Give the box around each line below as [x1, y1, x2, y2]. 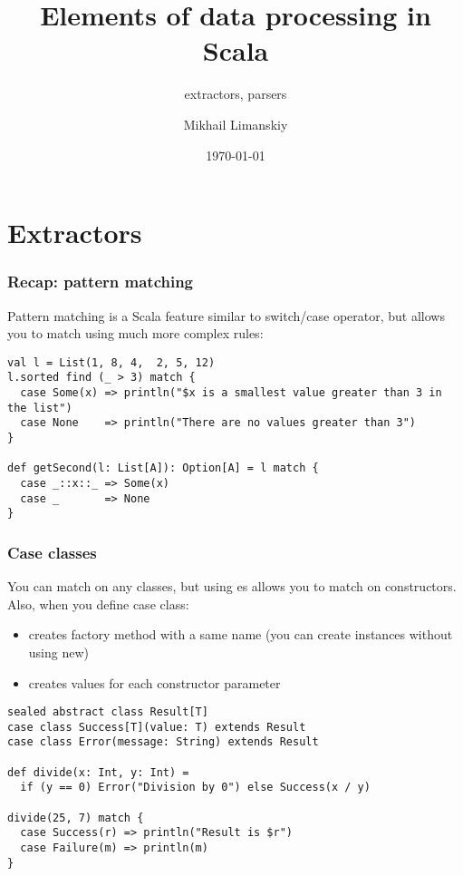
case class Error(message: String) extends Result [7, 735, 319, 749]
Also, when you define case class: [7, 594, 189, 613]
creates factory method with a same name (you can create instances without [28, 625, 453, 644]
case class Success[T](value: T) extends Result [7, 720, 306, 734]
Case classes [7, 540, 97, 563]
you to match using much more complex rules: [7, 324, 264, 343]
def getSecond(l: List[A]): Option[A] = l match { [7, 462, 319, 475]
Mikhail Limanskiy [183, 114, 288, 133]
